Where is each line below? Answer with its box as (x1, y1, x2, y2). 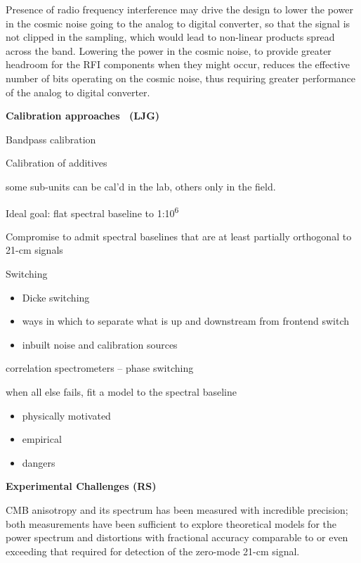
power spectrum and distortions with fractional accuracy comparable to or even (6, 530, 348, 545)
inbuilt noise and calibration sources (22, 337, 178, 351)
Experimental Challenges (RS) (6, 479, 157, 493)
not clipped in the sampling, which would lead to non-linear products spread (6, 30, 335, 44)
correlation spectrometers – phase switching (6, 361, 194, 375)
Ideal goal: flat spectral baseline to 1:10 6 (6, 203, 179, 220)
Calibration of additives (6, 155, 107, 170)
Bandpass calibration (6, 131, 96, 146)
